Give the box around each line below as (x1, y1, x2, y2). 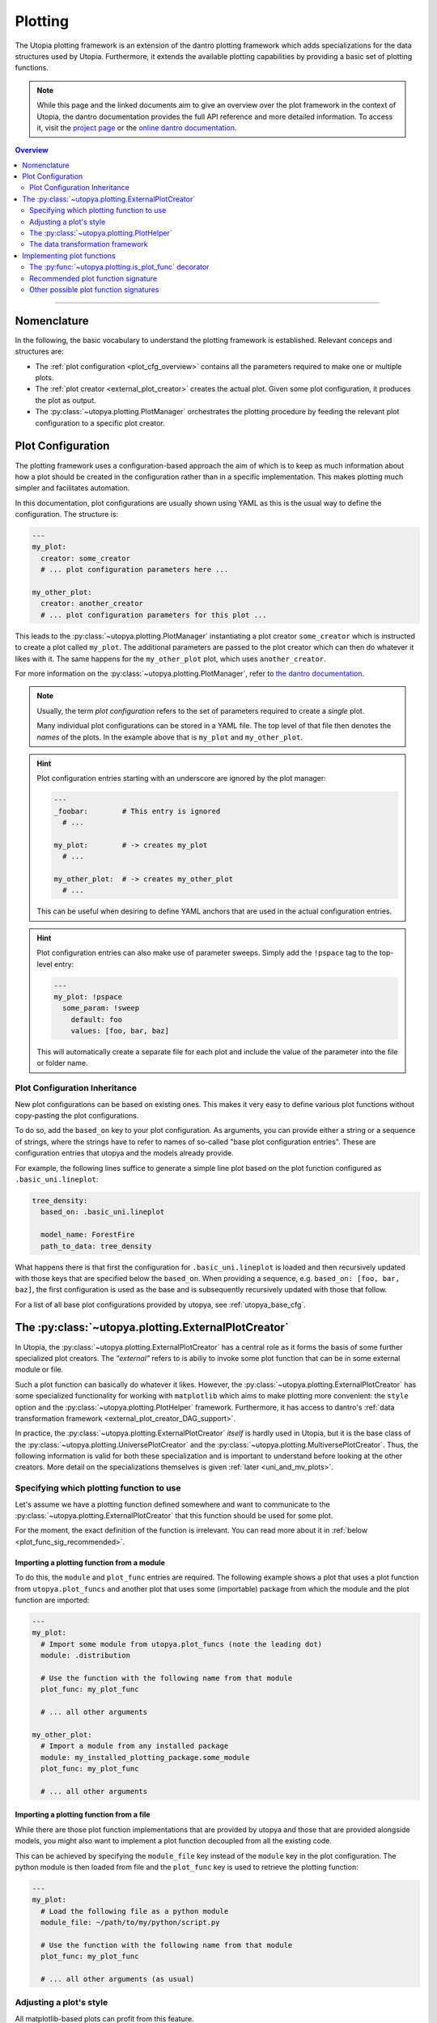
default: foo (70, 1015, 123, 1024)
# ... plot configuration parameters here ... (40, 565, 229, 575)
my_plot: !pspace (53, 992, 123, 1001)
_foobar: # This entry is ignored (53, 806, 221, 816)
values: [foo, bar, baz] (70, 1026, 170, 1036)
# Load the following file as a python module (40, 1906, 229, 1915)
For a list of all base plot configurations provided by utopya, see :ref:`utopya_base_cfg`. (15, 1300, 307, 1309)
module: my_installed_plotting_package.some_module (40, 1753, 250, 1762)
